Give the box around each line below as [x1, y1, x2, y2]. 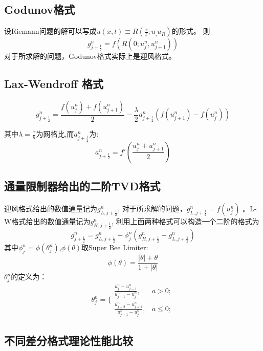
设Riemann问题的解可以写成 [4, 26, 97, 36]
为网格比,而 [36, 128, 74, 139]
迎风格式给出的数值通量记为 [4, 203, 97, 214]
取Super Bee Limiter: [81, 242, 148, 253]
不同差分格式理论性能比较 [4, 333, 133, 348]
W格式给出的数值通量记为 [4, 216, 91, 227]
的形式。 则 [171, 26, 210, 36]
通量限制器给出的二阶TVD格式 [4, 178, 161, 194]
